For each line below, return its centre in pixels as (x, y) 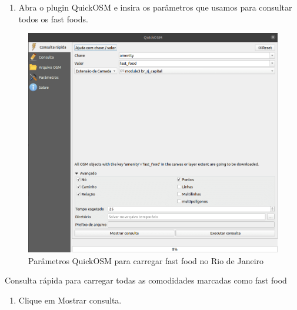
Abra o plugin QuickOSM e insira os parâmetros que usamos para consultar (155, 7)
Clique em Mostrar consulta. (70, 300)
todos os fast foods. (53, 19)
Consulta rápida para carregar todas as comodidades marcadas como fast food (146, 280)
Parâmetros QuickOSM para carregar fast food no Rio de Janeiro (146, 260)
